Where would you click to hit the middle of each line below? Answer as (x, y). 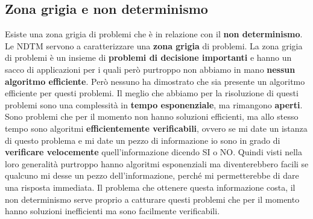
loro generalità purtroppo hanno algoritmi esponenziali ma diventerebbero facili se (157, 163)
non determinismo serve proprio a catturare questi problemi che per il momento (152, 199)
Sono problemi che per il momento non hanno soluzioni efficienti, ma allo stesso (152, 116)
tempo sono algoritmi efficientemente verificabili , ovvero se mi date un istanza (156, 128)
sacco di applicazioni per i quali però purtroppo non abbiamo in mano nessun (150, 69)
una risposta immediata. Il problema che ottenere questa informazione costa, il (150, 187)
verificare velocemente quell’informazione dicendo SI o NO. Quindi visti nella (154, 152)
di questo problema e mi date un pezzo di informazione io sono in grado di (143, 140)
